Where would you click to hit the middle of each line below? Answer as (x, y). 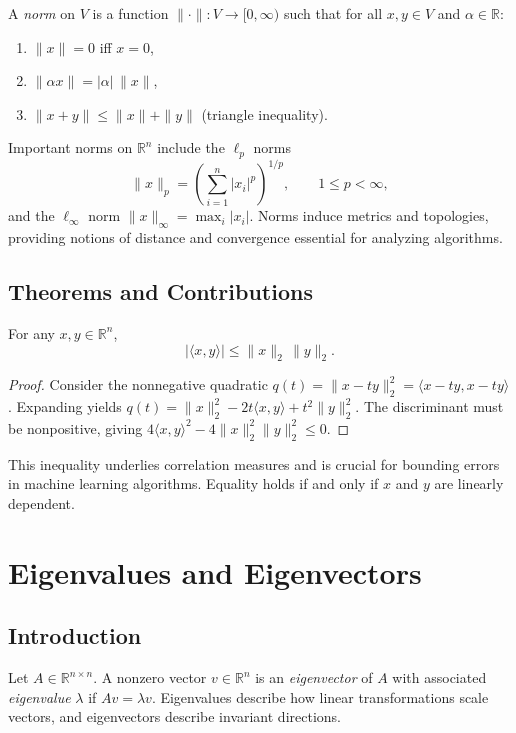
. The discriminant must (429, 406)
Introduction (75, 635)
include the (191, 147)
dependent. (41, 502)
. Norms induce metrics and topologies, (369, 215)
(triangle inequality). (264, 113)
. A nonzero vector (150, 677)
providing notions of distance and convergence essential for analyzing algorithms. (255, 237)
